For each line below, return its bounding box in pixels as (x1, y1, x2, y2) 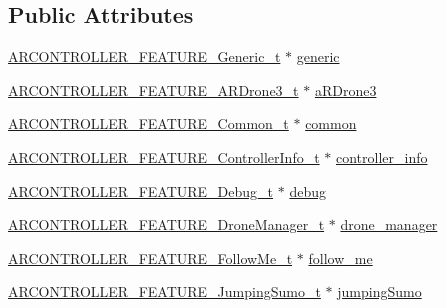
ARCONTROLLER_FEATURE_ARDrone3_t (8, 79, 299, 100)
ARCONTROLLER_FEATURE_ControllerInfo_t (8, 146, 320, 167)
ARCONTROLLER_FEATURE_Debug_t (8, 180, 274, 201)
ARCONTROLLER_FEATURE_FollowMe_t (8, 247, 293, 268)
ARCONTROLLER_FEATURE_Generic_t (8, 46, 281, 67)
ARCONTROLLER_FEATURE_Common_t (8, 113, 289, 134)
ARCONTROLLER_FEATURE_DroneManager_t (8, 214, 325, 235)
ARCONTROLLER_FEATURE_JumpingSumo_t (8, 281, 321, 302)
